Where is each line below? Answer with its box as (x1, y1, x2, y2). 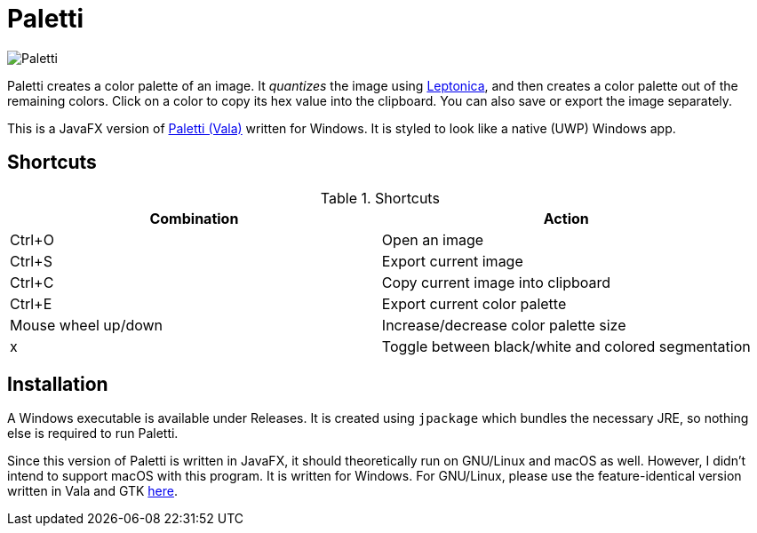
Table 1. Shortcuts (320, 188, 440, 207)
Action (543, 209, 589, 227)
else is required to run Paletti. (7, 426, 179, 442)
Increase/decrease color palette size (381, 315, 626, 334)
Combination (149, 209, 239, 227)
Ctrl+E (10, 294, 52, 313)
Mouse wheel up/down (10, 315, 163, 334)
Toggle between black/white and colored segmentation (381, 337, 751, 355)
